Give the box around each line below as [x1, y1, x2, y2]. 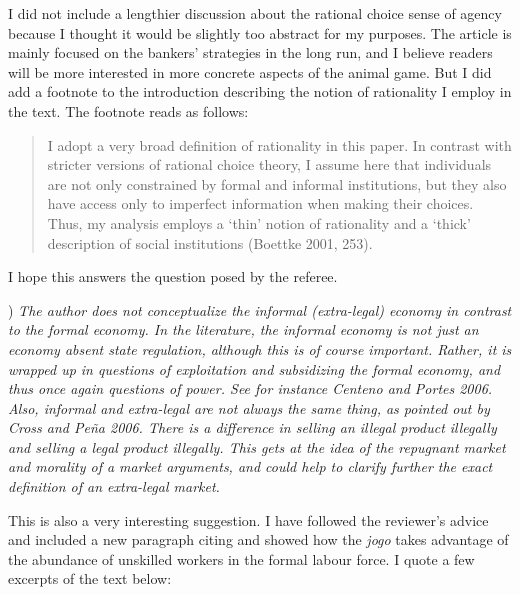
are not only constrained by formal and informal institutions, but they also [47, 173, 507, 194]
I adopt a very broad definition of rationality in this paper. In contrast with [47, 134, 512, 155]
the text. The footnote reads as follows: [8, 100, 249, 121]
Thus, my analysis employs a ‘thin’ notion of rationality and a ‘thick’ [47, 212, 471, 233]
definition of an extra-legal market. [8, 476, 220, 497]
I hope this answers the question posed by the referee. [8, 266, 338, 287]
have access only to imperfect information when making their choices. [47, 193, 474, 214]
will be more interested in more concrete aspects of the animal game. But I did [8, 61, 492, 82]
